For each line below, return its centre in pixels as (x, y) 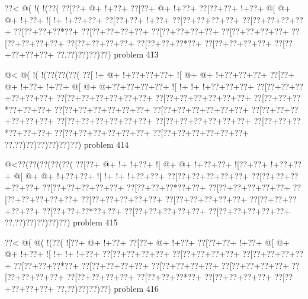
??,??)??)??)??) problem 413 (108, 54)
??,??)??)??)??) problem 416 (108, 289)
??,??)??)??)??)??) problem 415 (61, 222)
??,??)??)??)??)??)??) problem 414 (67, 144)
